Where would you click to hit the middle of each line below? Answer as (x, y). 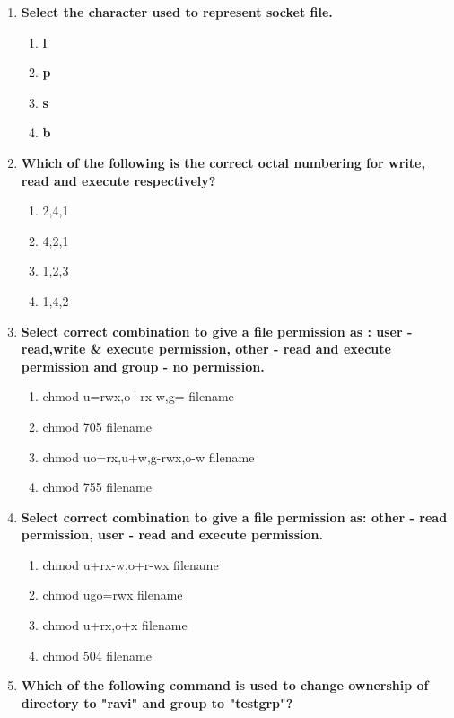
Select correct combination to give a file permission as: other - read (234, 517)
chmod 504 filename (97, 655)
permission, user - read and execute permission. (172, 534)
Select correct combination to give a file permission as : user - (217, 331)
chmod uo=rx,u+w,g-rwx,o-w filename (148, 456)
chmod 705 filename (97, 426)
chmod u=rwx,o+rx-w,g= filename (138, 396)
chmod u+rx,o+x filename (115, 625)
